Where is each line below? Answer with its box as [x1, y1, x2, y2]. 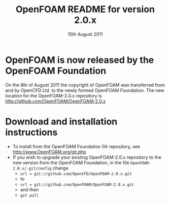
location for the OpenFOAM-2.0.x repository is [5, 92, 103, 98]
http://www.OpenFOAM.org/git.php [12, 149, 86, 155]
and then [20, 186, 39, 192]
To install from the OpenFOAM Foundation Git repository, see [12, 143, 141, 149]
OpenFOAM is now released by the [5, 54, 154, 65]
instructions [5, 126, 58, 138]
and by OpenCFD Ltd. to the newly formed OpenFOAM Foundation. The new [5, 87, 164, 93]
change [52, 165, 69, 171]
